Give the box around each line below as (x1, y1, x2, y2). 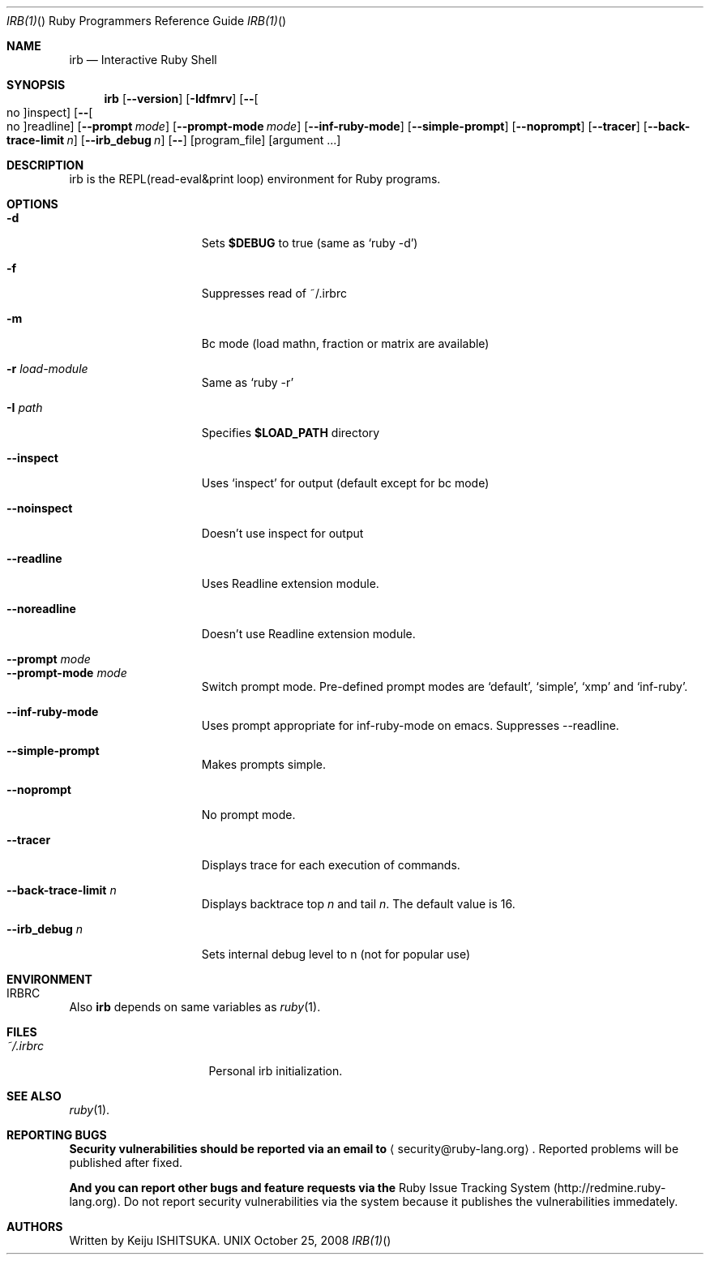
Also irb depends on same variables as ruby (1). (69, 1000, 321, 1014)
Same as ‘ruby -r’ (201, 375, 294, 389)
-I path (6, 401, 43, 414)
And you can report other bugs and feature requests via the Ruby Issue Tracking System (69, 1181, 550, 1195)
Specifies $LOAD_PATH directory (201, 426, 380, 440)
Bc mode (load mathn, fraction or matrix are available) (201, 337, 490, 350)
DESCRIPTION (6, 158, 84, 172)
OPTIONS (6, 197, 58, 211)
